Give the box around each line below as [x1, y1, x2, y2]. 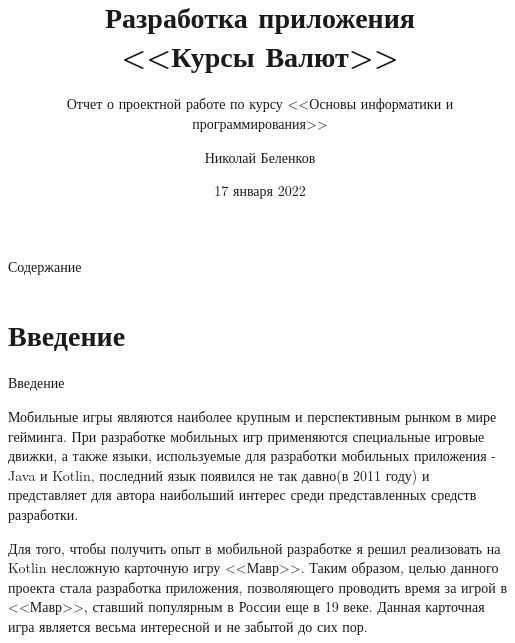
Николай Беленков [204, 146, 316, 167]
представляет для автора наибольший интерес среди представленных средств [8, 484, 477, 505]
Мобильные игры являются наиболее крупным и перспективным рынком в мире [8, 406, 497, 426]
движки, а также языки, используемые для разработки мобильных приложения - [8, 445, 496, 466]
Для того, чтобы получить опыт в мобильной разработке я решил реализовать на [8, 537, 501, 558]
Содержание [8, 255, 82, 276]
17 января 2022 [214, 180, 306, 201]
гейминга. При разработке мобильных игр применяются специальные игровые [8, 425, 485, 446]
